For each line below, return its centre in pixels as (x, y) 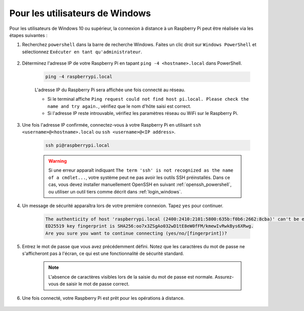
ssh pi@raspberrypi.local (78, 145)
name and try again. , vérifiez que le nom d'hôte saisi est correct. (119, 106)
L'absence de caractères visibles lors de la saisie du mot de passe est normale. (131, 277)
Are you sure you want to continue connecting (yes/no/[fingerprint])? (136, 233)
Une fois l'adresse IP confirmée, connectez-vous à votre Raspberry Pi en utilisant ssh (111, 125)
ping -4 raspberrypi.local (79, 77)
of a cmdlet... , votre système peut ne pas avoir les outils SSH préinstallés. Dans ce (139, 177)
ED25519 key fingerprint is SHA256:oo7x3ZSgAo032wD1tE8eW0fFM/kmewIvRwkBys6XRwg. (150, 226)
